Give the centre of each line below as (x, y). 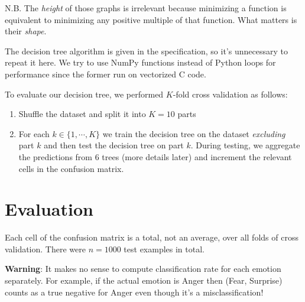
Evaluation (49, 209)
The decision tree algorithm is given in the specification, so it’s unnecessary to (146, 51)
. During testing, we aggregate (245, 145)
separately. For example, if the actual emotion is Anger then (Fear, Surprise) (144, 280)
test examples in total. (164, 249)
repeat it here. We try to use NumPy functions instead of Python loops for (140, 62)
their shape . (26, 31)
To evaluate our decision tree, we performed (84, 94)
